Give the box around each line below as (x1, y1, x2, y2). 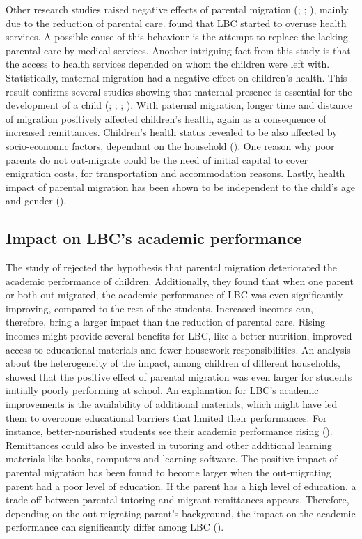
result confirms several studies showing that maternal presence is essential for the (6, 84, 352, 98)
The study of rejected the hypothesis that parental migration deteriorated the (6, 260, 338, 275)
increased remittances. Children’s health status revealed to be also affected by (6, 125, 338, 139)
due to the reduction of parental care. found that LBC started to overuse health (6, 15, 347, 30)
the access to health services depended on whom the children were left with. (6, 56, 330, 71)
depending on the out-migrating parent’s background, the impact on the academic (6, 506, 356, 520)
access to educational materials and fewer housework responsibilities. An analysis (6, 342, 351, 356)
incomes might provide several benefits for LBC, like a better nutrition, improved (6, 328, 352, 343)
